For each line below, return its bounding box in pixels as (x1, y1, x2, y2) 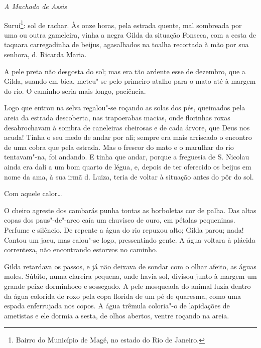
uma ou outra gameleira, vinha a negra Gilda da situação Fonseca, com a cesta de (4, 29, 256, 40)
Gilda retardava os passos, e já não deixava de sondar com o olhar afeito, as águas (4, 261, 256, 271)
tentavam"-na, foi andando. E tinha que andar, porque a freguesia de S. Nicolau (4, 151, 249, 162)
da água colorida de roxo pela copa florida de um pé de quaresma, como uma (4, 290, 241, 301)
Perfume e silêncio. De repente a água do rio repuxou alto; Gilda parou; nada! (4, 224, 244, 235)
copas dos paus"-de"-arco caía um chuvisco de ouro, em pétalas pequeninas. (4, 215, 235, 225)
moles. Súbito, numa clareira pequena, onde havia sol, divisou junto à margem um (4, 271, 257, 281)
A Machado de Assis (4, 1, 67, 11)
